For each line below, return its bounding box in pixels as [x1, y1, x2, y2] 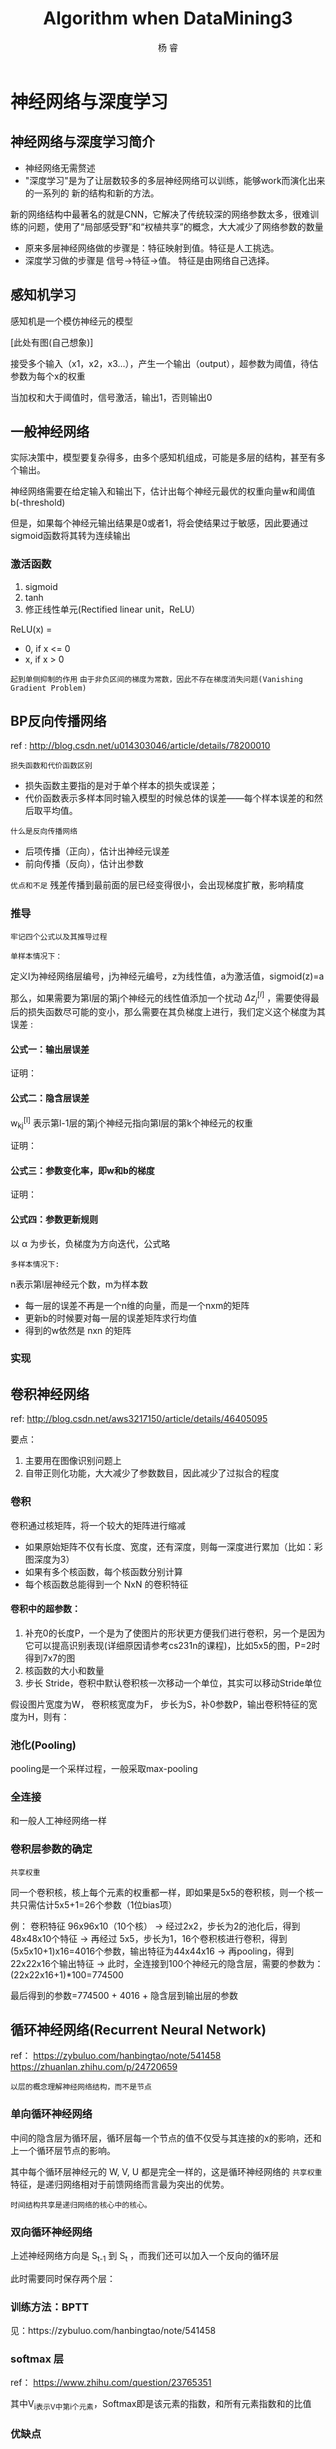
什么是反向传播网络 [10, 827, 78, 837]
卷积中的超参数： [10, 1603, 81, 1615]
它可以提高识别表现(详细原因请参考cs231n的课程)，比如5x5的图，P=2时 [24, 1639, 321, 1651]
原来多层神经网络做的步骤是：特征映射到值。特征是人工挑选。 [24, 242, 280, 254]
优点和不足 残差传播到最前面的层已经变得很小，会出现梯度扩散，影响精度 [10, 879, 305, 891]
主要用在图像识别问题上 [24, 1455, 122, 1467]
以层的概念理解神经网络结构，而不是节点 [10, 2082, 152, 2092]
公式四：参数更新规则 [10, 1213, 98, 1225]
